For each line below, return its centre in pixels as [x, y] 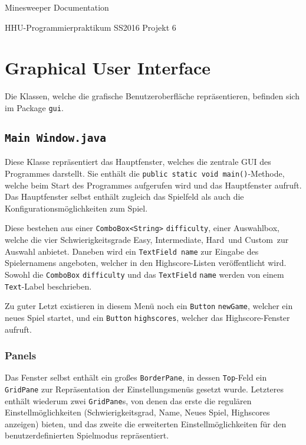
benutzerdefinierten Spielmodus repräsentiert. [87, 435]
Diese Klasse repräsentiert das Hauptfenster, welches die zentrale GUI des [138, 162]
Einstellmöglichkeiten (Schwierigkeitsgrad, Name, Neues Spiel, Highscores [137, 412]
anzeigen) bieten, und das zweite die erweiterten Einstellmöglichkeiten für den [146, 423]
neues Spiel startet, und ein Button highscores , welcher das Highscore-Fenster [147, 317]
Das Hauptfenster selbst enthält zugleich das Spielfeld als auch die [124, 196]
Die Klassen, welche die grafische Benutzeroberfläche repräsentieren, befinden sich [152, 96]
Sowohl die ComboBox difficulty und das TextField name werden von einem [144, 274]
